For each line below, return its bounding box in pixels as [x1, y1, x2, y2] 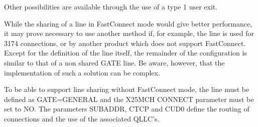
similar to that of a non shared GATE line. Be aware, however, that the [4, 57, 225, 67]
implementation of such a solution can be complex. [4, 67, 160, 77]
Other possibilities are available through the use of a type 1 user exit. [4, 1, 218, 11]
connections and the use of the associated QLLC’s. [4, 113, 160, 123]
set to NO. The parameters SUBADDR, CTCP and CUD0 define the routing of [4, 103, 249, 114]
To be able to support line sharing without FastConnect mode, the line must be [4, 84, 249, 94]
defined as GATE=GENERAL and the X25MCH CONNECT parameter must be [4, 93, 254, 104]
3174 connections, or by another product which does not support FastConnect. [4, 37, 246, 48]
